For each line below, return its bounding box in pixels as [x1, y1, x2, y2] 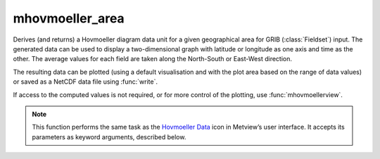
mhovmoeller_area [13, 11, 125, 26]
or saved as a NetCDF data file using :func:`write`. [13, 77, 158, 86]
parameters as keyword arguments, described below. [32, 132, 186, 141]
